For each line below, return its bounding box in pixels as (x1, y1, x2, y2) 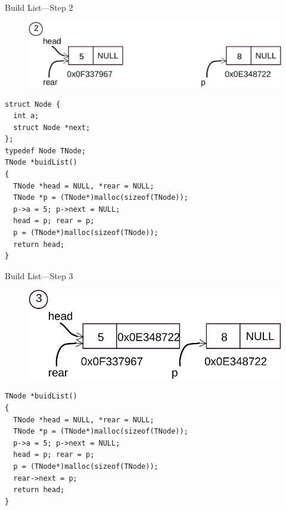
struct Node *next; (13, 123, 91, 132)
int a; (13, 112, 39, 120)
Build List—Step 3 (5, 269, 73, 282)
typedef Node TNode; (5, 146, 86, 155)
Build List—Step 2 (5, 1, 73, 13)
